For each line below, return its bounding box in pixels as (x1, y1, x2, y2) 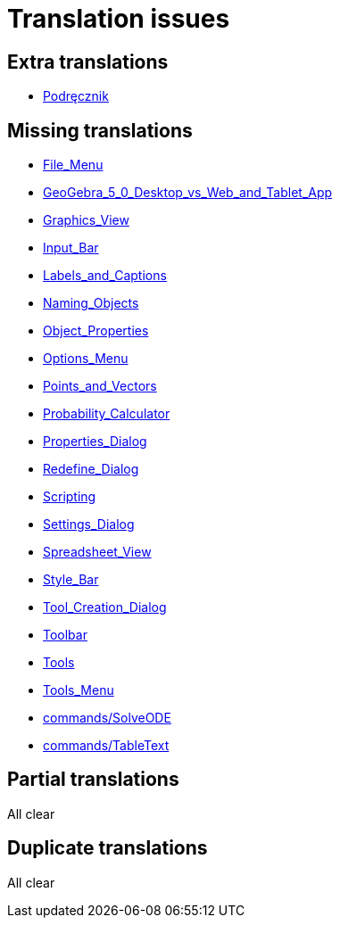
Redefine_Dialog (43, 461, 139, 477)
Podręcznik (43, 88, 109, 104)
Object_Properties (43, 323, 149, 339)
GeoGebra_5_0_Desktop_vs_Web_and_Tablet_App (43, 185, 333, 201)
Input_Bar (43, 240, 99, 256)
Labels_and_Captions (43, 268, 167, 284)
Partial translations (7, 768, 179, 791)
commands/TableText (43, 738, 170, 754)
